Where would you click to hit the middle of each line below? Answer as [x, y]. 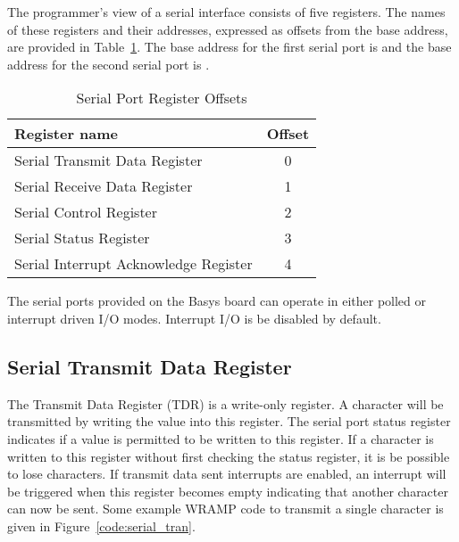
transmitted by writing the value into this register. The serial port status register [229, 421]
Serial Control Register [86, 212]
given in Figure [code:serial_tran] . [101, 526]
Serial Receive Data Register [104, 186]
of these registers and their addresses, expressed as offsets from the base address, [228, 29]
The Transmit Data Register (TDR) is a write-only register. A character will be [225, 403]
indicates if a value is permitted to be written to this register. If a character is [221, 438]
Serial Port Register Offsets [162, 98]
